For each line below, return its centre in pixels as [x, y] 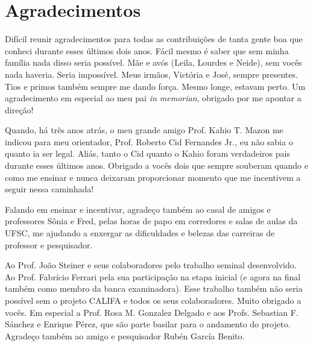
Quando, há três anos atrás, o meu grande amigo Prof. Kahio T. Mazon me [144, 130]
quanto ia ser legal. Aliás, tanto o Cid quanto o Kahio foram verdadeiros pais [147, 153]
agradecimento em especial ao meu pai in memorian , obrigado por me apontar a [153, 98]
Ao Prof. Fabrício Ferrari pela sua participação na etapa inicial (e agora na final [153, 276]
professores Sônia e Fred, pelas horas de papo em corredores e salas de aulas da [151, 221]
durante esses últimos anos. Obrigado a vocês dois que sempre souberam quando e [156, 165]
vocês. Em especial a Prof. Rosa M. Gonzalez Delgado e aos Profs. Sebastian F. [152, 312]
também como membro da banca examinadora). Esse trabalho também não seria [154, 288]
